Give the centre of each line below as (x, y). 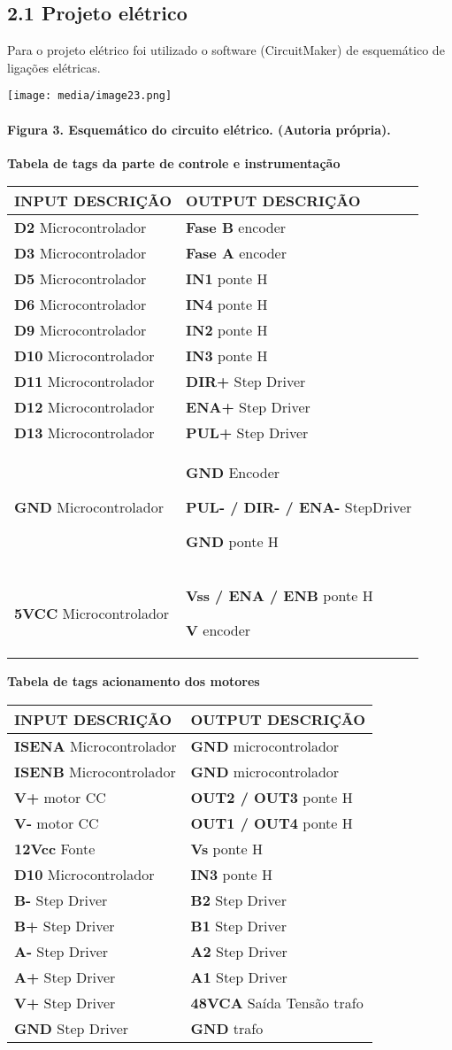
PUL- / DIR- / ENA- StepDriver (299, 507)
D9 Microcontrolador (80, 330)
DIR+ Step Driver (246, 382)
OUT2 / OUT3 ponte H (272, 798)
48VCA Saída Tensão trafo (277, 1003)
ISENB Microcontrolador (95, 772)
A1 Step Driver (239, 977)
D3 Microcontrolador (80, 253)
